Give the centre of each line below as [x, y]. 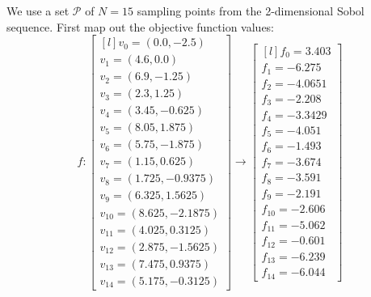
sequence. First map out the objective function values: [141, 26]
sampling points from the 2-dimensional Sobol [251, 11]
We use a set [38, 11]
